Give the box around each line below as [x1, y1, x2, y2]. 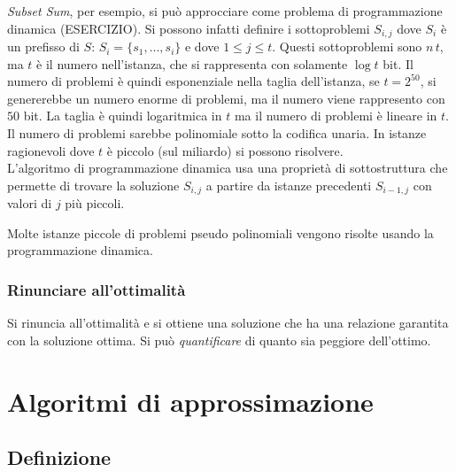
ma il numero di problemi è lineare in [234, 106, 437, 125]
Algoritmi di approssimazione [7, 383, 374, 419]
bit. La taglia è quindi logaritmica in [23, 106, 222, 125]
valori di [7, 194, 52, 213]
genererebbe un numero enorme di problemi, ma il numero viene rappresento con [7, 89, 445, 107]
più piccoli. [65, 194, 125, 213]
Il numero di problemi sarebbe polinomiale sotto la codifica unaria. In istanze [7, 124, 427, 143]
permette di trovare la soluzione [7, 175, 180, 194]
